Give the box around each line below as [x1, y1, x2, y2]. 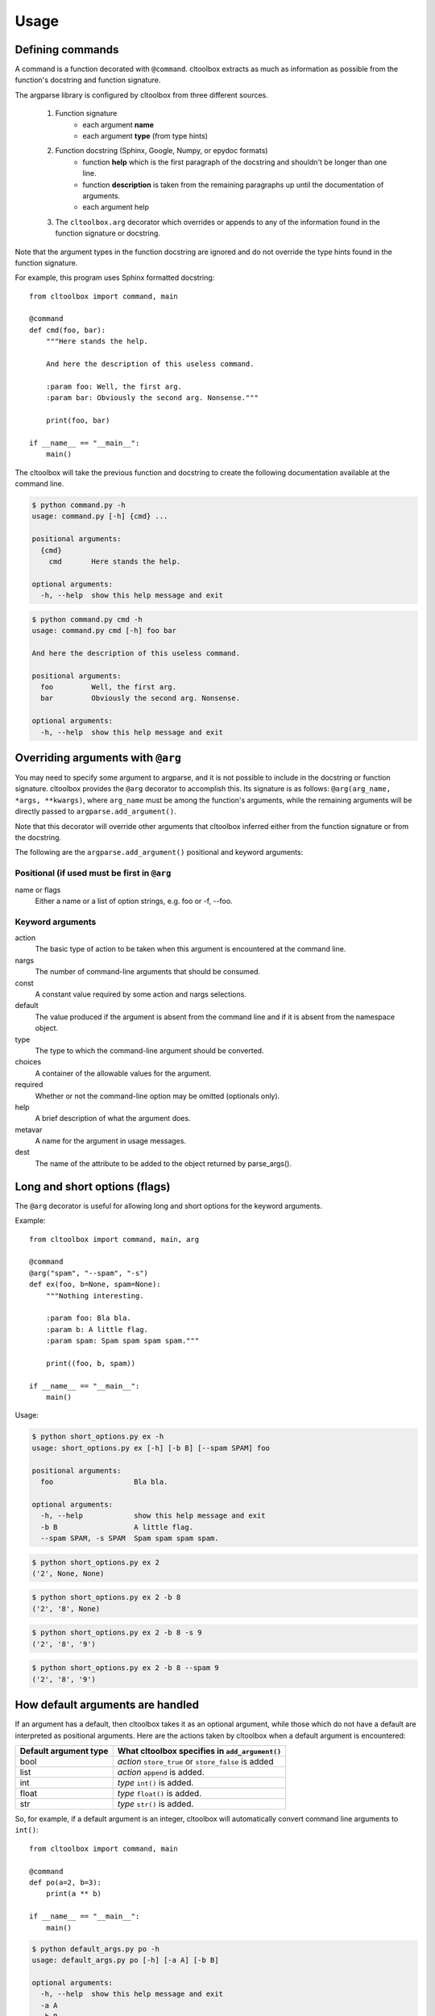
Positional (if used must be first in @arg [14, 868, 172, 879]
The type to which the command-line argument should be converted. [35, 1045, 264, 1056]
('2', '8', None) [31, 1604, 101, 1613]
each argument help [82, 202, 149, 212]
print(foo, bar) [45, 416, 110, 425]
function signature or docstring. [55, 228, 161, 238]
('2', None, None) [31, 1568, 105, 1578]
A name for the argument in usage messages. [35, 1136, 187, 1146]
